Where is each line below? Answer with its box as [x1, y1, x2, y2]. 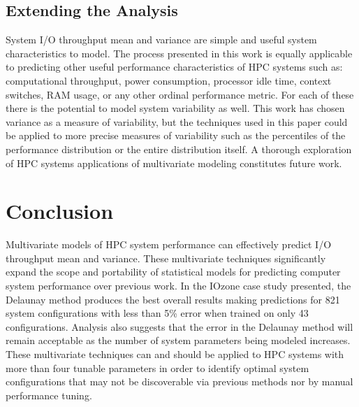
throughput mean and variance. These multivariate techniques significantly [6, 250, 326, 265]
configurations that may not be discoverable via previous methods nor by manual [6, 374, 353, 389]
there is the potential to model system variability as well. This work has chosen [6, 101, 345, 115]
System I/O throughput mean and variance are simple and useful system [6, 32, 317, 47]
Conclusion [6, 197, 114, 225]
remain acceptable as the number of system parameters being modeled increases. [6, 333, 351, 348]
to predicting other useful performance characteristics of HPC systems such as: [6, 59, 343, 74]
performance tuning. [6, 387, 92, 402]
